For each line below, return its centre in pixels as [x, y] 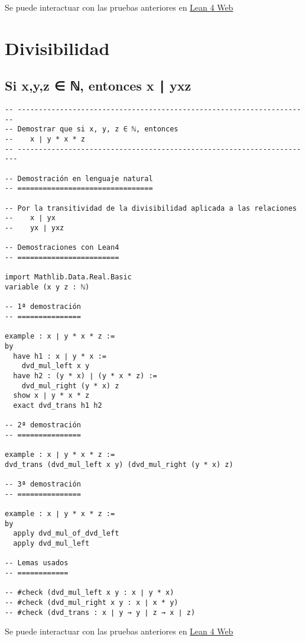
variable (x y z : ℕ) [47, 287]
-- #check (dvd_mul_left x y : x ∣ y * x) [90, 593]
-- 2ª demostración [43, 425]
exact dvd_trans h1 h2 [58, 405]
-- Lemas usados [37, 563]
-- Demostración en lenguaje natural [79, 178]
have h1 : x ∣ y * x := [60, 356]
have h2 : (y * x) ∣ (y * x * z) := [85, 376]
